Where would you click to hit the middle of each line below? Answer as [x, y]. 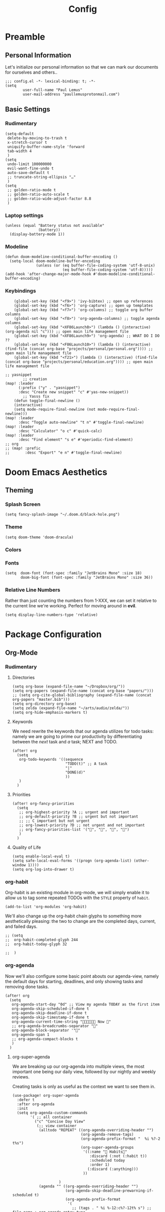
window [19, 865]
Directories [23, 678]
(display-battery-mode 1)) [37, 234]
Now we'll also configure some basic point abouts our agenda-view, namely [82, 976]
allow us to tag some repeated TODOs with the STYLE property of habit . [77, 898]
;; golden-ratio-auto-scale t [38, 194]
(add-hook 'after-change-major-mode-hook [48, 274]
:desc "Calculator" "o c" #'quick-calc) [60, 431]
